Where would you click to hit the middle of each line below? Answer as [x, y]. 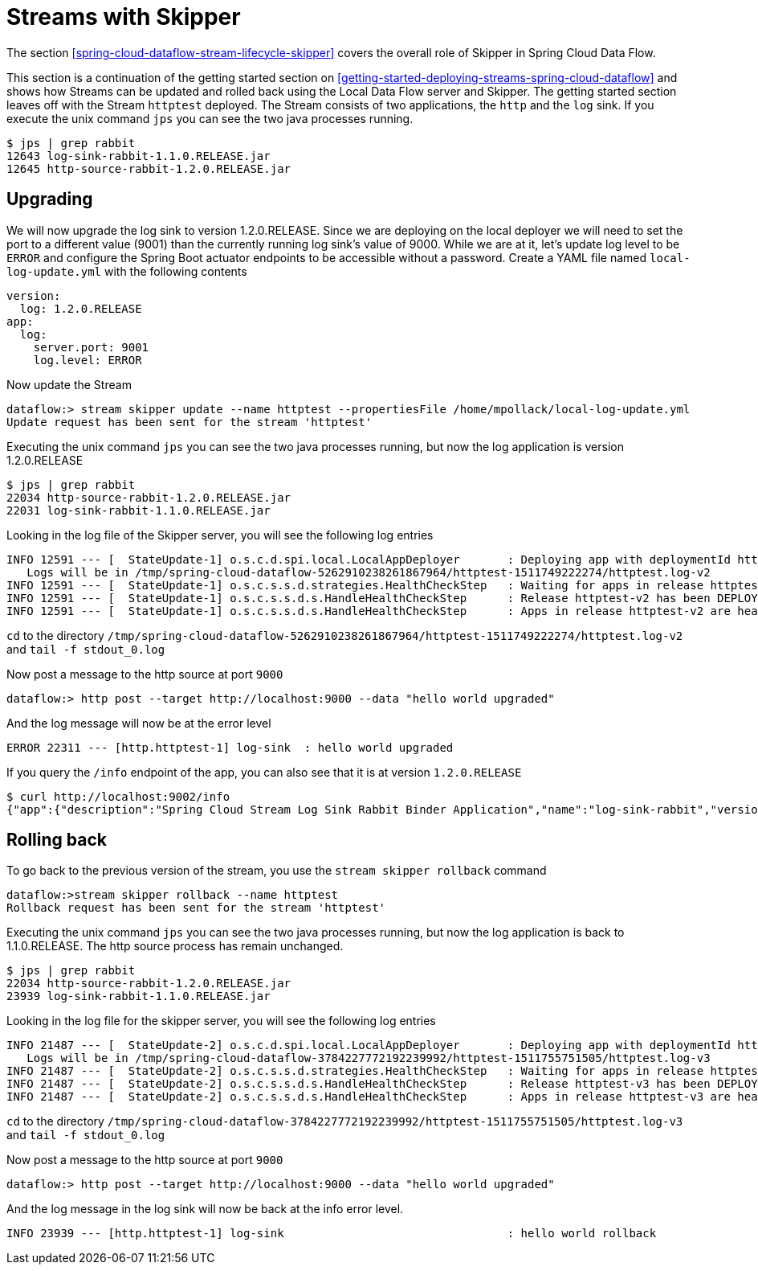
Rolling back [57, 840]
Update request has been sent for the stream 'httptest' [189, 422]
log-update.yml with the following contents [127, 271]
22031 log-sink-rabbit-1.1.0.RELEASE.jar [139, 510]
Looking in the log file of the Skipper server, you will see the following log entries [220, 535]
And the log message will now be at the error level [139, 723]
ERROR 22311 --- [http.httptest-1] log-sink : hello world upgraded [230, 747]
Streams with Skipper [124, 17]
